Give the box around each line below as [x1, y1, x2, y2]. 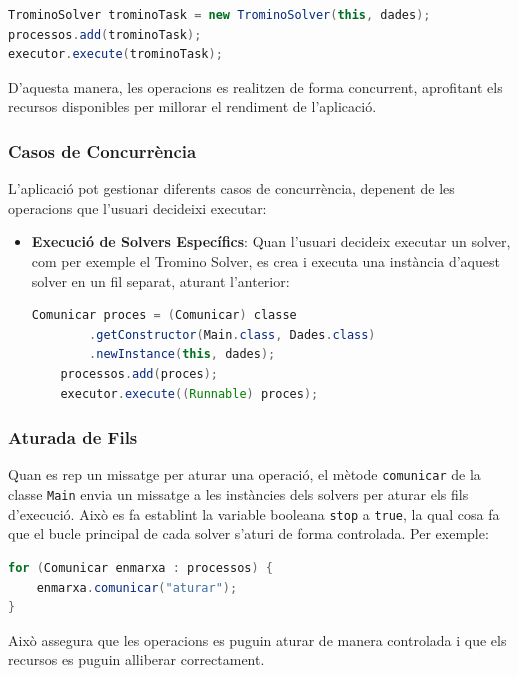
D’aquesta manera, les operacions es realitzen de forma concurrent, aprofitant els [8, 76, 503, 97]
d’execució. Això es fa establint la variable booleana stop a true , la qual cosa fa [8, 503, 500, 524]
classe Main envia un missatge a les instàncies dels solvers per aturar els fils [8, 484, 469, 504]
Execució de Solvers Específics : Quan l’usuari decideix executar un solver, [31, 231, 511, 252]
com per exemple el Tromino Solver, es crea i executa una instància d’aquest [31, 250, 500, 271]
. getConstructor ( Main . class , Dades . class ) [89, 327, 376, 342]
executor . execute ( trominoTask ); [8, 47, 223, 62]
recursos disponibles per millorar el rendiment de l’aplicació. [8, 96, 377, 117]
